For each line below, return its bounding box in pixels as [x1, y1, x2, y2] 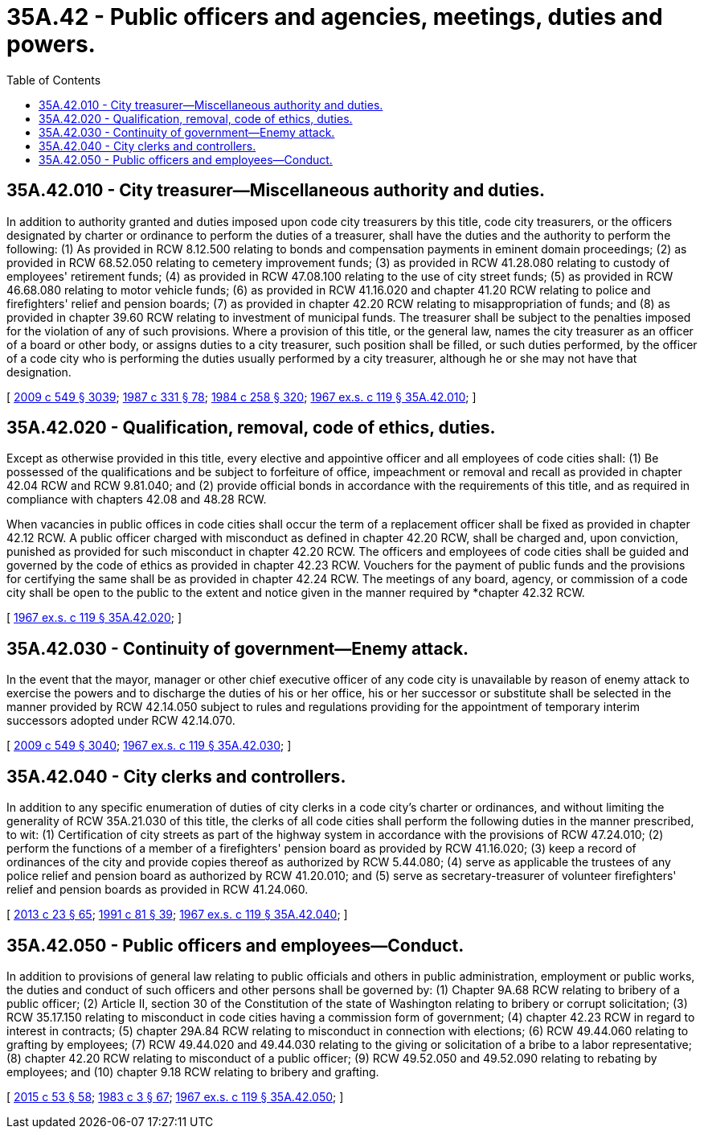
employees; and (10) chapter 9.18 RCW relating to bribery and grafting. [6, 1064, 379, 1079]
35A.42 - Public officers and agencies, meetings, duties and [6, 3, 663, 31]
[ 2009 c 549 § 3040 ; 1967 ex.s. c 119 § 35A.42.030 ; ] [6, 738, 292, 753]
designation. [6, 364, 72, 379]
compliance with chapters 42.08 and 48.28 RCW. [6, 492, 267, 507]
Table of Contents [6, 72, 101, 87]
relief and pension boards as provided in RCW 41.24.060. [6, 882, 309, 897]
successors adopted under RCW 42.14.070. [6, 713, 235, 728]
